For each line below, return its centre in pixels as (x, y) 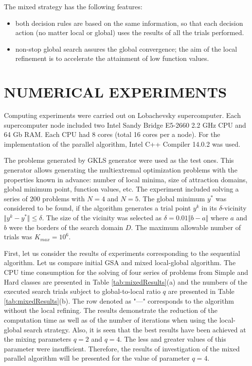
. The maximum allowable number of (186, 227)
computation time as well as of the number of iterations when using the (111, 319)
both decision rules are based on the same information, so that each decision (129, 23)
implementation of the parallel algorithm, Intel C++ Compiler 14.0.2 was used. (122, 144)
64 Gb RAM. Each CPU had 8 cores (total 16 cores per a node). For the (112, 134)
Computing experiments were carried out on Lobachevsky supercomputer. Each (122, 115)
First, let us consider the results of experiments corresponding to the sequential (122, 253)
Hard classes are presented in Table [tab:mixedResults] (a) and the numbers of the (126, 281)
